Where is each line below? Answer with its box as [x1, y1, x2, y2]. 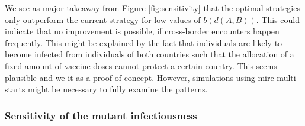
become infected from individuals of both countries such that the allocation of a [5, 48, 294, 60]
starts [5, 83, 25, 95]
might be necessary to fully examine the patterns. [28, 83, 208, 95]
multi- [277, 71, 299, 83]
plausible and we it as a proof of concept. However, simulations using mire [5, 71, 274, 83]
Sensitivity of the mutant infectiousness [5, 108, 197, 122]
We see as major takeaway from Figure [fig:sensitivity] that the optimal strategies [5, 2, 300, 14]
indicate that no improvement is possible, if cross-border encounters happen [5, 25, 280, 37]
